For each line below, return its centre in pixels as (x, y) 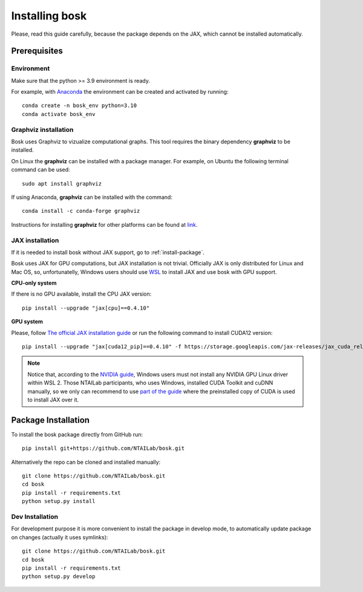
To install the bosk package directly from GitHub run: (77, 434)
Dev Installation (35, 516)
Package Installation (51, 420)
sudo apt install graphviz (62, 184)
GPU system (27, 322)
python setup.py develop (59, 577)
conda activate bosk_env (59, 114)
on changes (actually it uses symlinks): (60, 537)
